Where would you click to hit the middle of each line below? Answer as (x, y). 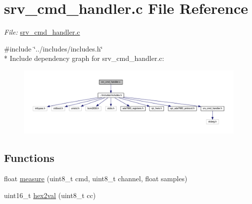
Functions (29, 158)
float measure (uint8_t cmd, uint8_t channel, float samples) (96, 178)
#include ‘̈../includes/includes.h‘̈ (53, 48)
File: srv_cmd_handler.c (42, 32)
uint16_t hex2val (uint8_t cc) (50, 195)
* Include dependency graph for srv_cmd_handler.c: (84, 58)
